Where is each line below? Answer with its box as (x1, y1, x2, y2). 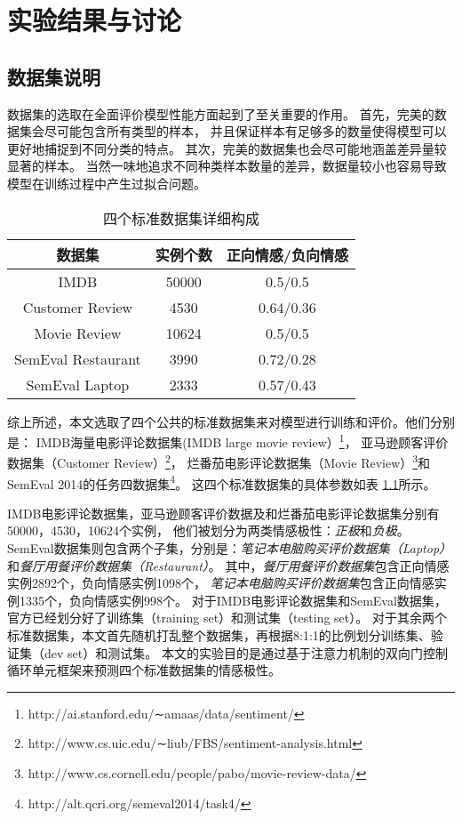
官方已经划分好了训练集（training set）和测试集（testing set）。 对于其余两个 (7, 608, 447, 627)
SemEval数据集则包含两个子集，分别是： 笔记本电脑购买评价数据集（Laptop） (7, 539, 452, 558)
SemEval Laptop (26, 373, 130, 395)
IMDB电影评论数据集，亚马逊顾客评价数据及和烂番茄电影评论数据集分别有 (7, 503, 440, 522)
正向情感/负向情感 (226, 244, 349, 265)
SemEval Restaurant (14, 348, 141, 369)
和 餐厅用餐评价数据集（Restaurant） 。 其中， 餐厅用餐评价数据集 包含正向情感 (7, 556, 450, 574)
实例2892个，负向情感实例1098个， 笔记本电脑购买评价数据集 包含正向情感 (7, 574, 434, 592)
